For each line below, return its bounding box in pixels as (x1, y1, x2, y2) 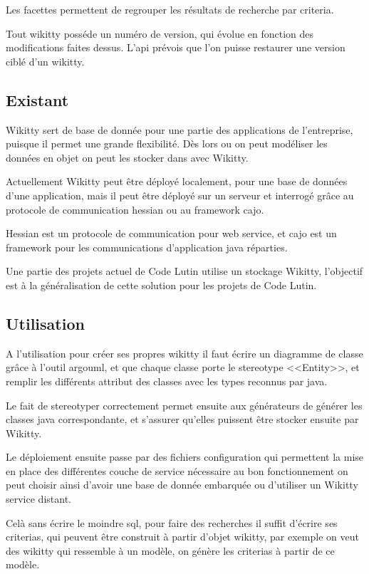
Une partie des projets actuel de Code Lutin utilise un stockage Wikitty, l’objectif (6, 263, 363, 278)
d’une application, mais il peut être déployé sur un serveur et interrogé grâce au (6, 187, 354, 202)
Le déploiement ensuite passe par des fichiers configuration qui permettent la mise (6, 449, 364, 464)
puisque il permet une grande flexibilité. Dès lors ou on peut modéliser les (6, 136, 328, 151)
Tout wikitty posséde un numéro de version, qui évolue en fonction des (6, 26, 314, 41)
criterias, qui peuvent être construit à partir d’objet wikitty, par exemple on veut (6, 529, 359, 544)
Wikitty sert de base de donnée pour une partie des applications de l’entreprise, (6, 122, 353, 137)
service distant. (6, 491, 71, 506)
